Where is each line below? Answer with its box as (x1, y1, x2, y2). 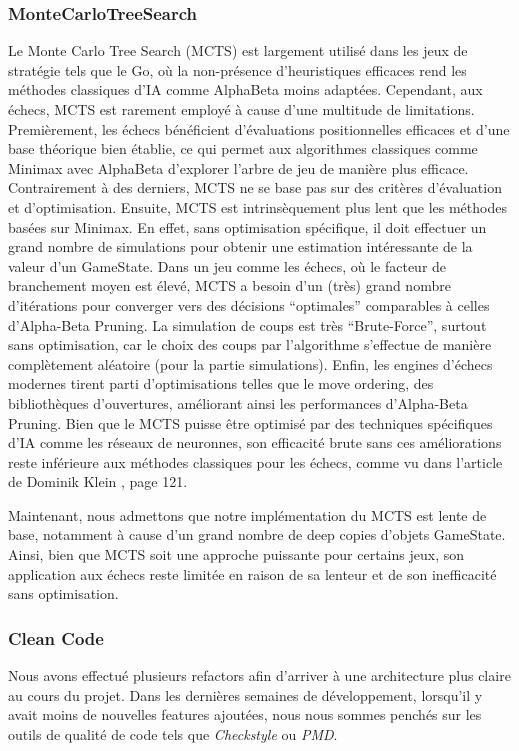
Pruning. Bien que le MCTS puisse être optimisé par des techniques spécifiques (8, 412, 493, 433)
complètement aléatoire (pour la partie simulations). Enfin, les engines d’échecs (8, 353, 493, 374)
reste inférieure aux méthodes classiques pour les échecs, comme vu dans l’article (8, 451, 503, 472)
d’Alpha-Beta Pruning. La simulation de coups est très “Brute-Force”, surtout (8, 314, 487, 335)
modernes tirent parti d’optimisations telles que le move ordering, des (8, 373, 434, 394)
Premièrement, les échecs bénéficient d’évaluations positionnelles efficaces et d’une (8, 118, 510, 139)
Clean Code (8, 625, 104, 650)
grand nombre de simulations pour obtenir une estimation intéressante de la (8, 236, 473, 257)
